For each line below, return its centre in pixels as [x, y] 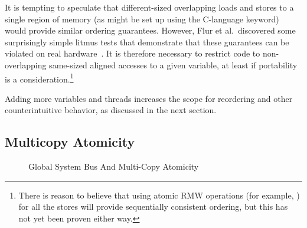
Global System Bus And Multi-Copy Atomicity [114, 166]
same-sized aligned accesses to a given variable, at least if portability [173, 65]
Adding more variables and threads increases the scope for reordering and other [149, 98]
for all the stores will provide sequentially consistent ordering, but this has [153, 206]
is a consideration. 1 [39, 78]
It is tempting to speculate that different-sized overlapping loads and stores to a [149, 7]
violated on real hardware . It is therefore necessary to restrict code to [133, 53]
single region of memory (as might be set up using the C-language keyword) [142, 19]
